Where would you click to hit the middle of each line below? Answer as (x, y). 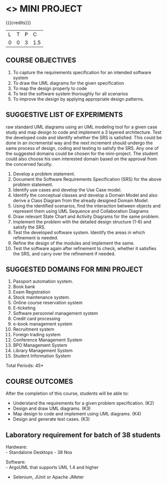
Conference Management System (47, 340)
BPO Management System (40, 345)
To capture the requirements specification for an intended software (82, 72)
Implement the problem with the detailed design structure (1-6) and (82, 221)
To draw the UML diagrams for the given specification (68, 83)
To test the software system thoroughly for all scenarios (70, 94)
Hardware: (16, 447)
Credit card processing (36, 319)
